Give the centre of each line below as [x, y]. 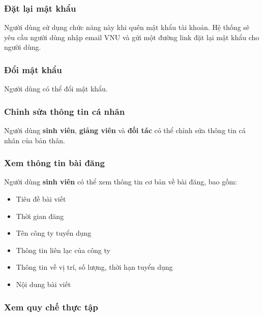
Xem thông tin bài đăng [54, 163]
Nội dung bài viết [43, 284]
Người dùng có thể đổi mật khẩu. [56, 89]
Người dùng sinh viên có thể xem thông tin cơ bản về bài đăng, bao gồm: [121, 182]
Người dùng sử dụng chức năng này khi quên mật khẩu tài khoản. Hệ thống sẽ [127, 27]
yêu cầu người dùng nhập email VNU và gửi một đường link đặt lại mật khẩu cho [132, 37]
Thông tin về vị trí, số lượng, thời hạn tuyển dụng [94, 267]
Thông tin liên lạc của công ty [63, 250]
